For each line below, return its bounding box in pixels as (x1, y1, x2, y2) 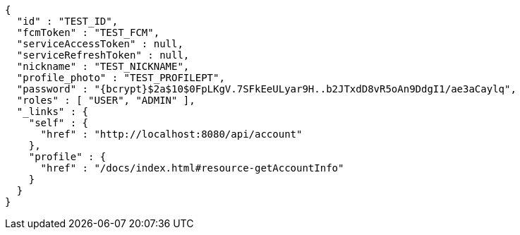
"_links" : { (16, 106, 89, 117)
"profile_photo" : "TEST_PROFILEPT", (16, 72, 225, 83)
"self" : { (28, 117, 89, 128)
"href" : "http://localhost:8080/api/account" (40, 128, 303, 140)
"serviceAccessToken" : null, (16, 38, 183, 49)
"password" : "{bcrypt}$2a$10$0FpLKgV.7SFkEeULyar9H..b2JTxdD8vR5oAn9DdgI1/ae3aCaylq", (16, 83, 516, 95)
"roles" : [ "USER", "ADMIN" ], (16, 95, 195, 106)
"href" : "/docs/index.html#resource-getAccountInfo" (40, 162, 344, 174)
